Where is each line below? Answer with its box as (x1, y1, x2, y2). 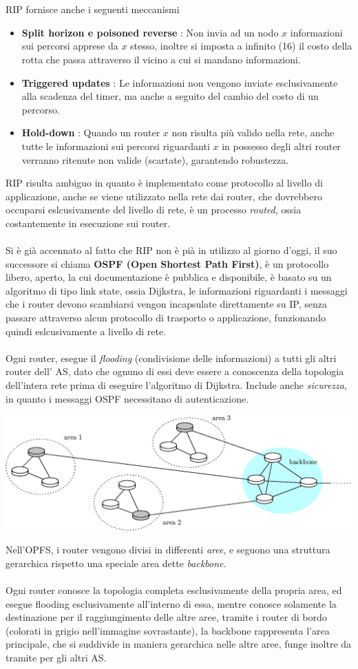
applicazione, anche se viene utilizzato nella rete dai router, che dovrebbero (6, 189, 322, 203)
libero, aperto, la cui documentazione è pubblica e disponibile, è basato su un (6, 270, 332, 284)
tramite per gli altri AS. (6, 650, 107, 664)
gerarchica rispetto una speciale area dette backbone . (6, 555, 227, 570)
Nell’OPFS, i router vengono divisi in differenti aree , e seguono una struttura (6, 542, 330, 557)
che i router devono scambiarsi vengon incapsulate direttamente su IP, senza (6, 297, 327, 311)
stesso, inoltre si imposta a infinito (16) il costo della (130, 39, 352, 53)
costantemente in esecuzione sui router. (6, 215, 171, 230)
